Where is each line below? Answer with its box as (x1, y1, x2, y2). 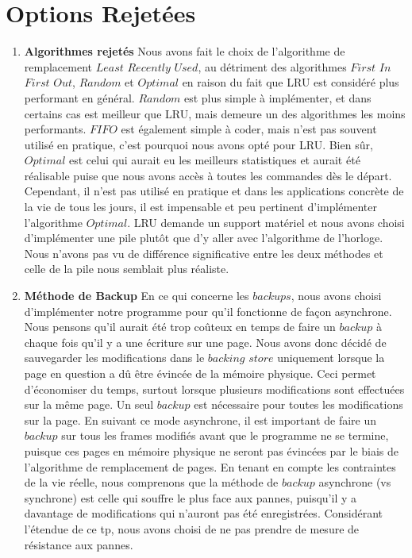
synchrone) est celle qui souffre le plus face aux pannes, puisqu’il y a (24, 489, 356, 506)
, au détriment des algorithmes (198, 58, 347, 75)
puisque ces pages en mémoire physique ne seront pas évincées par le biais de (24, 442, 399, 459)
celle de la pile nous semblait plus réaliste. (24, 260, 229, 277)
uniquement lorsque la (277, 349, 385, 366)
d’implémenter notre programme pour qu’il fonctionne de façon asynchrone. (24, 302, 392, 319)
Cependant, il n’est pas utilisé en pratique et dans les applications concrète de (24, 183, 404, 199)
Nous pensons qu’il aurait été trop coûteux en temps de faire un (24, 318, 336, 335)
